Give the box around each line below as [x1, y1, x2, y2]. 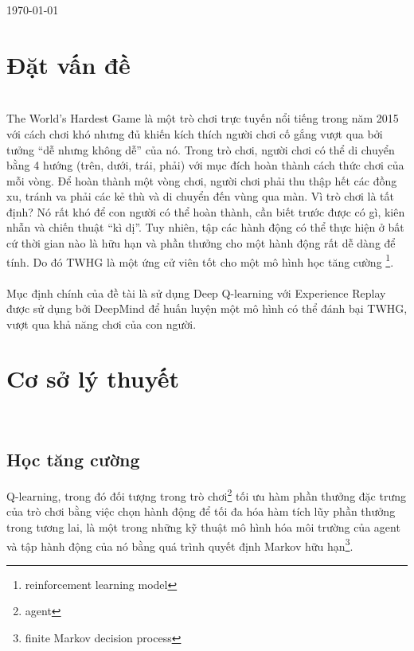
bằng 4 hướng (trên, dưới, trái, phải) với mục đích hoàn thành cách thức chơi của [6, 157, 404, 173]
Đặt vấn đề [6, 48, 131, 80]
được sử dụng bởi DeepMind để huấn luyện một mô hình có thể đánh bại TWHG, [6, 300, 408, 317]
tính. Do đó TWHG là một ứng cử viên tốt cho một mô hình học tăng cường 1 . [6, 251, 394, 270]
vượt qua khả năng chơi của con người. [6, 315, 197, 332]
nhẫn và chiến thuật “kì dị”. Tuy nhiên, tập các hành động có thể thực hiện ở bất [6, 219, 404, 236]
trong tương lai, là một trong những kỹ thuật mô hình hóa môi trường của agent [6, 519, 400, 536]
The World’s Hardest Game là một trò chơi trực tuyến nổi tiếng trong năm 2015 [6, 110, 399, 127]
